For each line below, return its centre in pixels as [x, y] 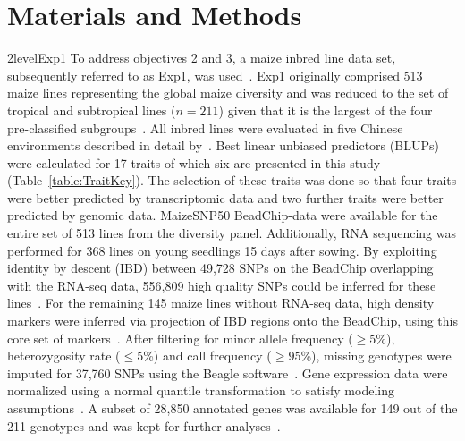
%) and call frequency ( [207, 356]
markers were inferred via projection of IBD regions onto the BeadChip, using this [232, 321]
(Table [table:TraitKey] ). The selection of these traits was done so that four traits [232, 180]
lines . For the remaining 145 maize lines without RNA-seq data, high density [221, 303]
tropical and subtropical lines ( [92, 110]
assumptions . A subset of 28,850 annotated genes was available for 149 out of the [232, 408]
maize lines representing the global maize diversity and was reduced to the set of [228, 93]
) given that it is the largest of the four [325, 110]
